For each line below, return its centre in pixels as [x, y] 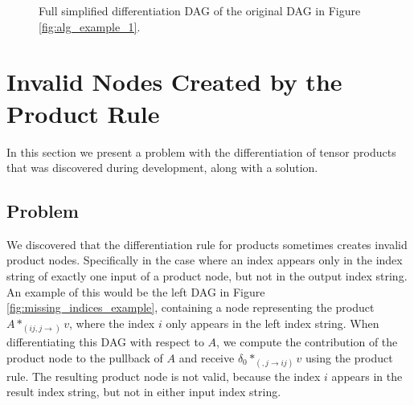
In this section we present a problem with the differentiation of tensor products [201, 151]
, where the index [112, 323]
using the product [349, 357]
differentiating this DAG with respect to [105, 342]
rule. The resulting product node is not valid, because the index [164, 376]
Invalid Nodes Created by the [174, 82]
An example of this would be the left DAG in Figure [136, 291]
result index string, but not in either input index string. [144, 392]
